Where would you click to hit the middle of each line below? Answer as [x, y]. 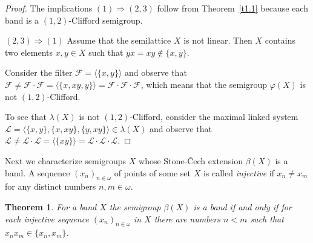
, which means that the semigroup [204, 84]
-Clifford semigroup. [106, 20]
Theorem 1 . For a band [51, 206]
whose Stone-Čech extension [191, 160]
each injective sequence [47, 218]
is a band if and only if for [242, 206]
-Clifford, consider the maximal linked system [214, 117]
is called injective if [239, 172]
